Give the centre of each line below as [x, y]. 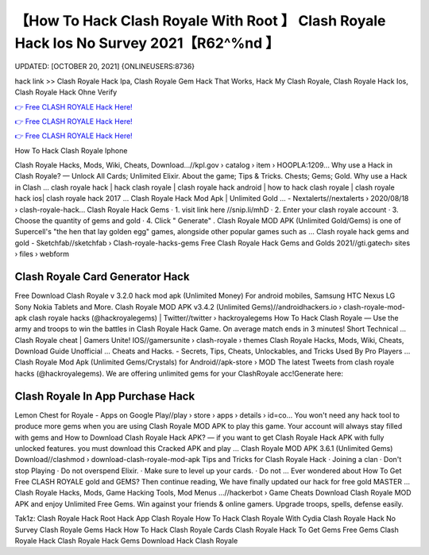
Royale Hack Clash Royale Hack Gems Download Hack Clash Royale [126, 541]
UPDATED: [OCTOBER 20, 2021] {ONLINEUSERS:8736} [104, 67]
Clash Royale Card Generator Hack [102, 277]
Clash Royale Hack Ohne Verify [66, 92]
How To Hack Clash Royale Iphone [71, 150]
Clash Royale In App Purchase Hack [105, 396]
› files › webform [42, 254]
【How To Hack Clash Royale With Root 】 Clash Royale [200, 21]
